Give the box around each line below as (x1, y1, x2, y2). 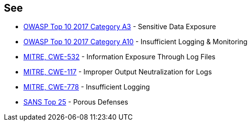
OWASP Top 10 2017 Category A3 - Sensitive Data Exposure (23, 22, 216, 31)
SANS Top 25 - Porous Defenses (23, 98, 128, 107)
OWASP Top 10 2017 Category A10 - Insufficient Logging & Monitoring (23, 37, 248, 46)
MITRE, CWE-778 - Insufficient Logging (23, 83, 150, 91)
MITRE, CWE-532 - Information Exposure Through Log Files (23, 53, 216, 61)
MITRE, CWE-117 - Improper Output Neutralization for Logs (23, 68, 212, 76)
